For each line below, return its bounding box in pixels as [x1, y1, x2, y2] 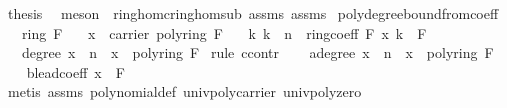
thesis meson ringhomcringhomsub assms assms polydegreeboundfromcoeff [7, 3, 499, 23]
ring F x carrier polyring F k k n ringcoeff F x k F [21, 22, 427, 43]
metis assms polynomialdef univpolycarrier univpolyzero [7, 81, 362, 102]
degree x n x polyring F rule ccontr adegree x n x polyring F [21, 42, 494, 63]
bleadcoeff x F [26, 61, 125, 82]
